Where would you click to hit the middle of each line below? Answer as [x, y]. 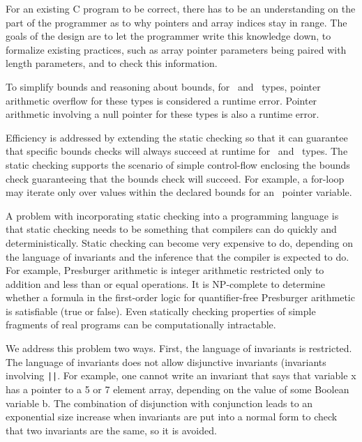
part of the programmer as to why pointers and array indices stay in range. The [176, 22]
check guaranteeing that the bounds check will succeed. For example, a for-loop [175, 178]
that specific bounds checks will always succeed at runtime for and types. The [177, 151]
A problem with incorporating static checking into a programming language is [172, 215]
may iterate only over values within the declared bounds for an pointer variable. [179, 192]
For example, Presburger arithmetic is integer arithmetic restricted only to [165, 270]
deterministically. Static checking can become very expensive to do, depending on [180, 242]
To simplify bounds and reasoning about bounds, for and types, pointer [163, 86]
